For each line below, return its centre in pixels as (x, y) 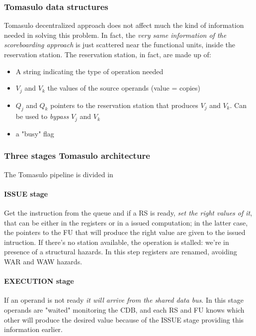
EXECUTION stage (39, 281)
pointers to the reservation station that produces (124, 105)
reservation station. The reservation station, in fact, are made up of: (108, 54)
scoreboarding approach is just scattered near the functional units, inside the (120, 45)
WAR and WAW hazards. (43, 262)
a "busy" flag (35, 133)
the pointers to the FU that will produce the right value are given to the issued (125, 232)
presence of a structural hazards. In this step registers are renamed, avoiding (121, 252)
